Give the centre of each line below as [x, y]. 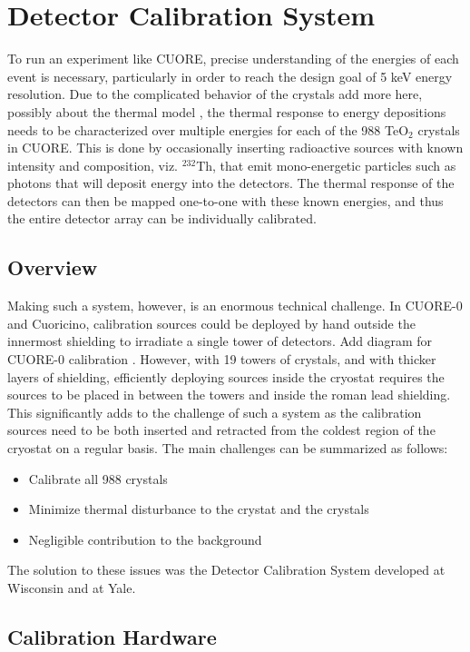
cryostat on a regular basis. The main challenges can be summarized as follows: [228, 448]
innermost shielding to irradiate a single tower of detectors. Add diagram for [220, 341]
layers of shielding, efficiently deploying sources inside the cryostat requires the [226, 376]
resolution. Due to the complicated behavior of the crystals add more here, [215, 94]
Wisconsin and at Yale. [72, 587]
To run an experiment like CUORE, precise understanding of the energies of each [233, 59]
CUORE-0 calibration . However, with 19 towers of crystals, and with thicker [222, 359]
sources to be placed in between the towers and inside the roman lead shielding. [229, 395]
